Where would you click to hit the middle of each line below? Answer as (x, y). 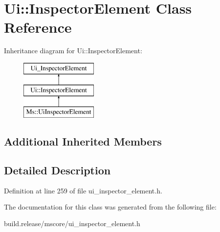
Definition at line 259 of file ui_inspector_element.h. (83, 190)
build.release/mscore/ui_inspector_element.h (72, 223)
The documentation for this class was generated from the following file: (110, 207)
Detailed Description (57, 170)
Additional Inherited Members (83, 141)
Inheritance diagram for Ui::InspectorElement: (73, 51)
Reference (38, 27)
